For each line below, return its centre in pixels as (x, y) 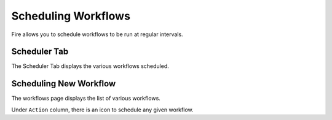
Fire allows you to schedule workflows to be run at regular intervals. (97, 34)
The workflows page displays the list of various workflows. (86, 99)
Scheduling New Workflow (64, 84)
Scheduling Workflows (71, 16)
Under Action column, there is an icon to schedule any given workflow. (102, 110)
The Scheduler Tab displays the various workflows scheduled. (90, 66)
